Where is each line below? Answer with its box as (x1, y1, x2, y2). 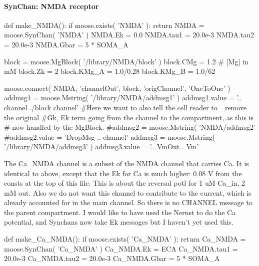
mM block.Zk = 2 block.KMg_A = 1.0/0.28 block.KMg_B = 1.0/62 (4, 66, 215, 76)
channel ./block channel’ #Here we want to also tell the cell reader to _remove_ (4, 102, 252, 112)
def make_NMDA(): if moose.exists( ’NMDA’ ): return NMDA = (4, 19, 204, 30)
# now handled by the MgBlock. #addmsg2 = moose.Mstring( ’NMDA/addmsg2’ (4, 122, 255, 132)
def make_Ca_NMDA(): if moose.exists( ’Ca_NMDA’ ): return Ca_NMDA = (4, 234, 246, 244)
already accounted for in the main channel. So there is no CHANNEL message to (4, 197, 252, 208)
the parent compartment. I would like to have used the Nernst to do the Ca (4, 207, 236, 217)
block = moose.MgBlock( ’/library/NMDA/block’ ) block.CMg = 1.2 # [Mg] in (4, 56, 248, 66)
